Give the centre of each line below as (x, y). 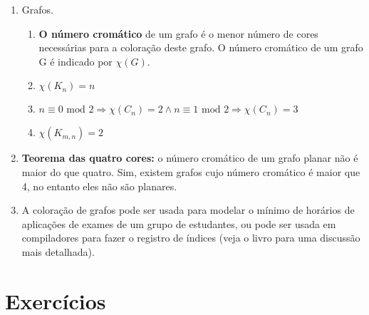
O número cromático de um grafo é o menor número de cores (178, 33)
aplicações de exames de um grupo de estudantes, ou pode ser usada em (179, 223)
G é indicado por (76, 61)
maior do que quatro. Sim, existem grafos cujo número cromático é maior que (191, 171)
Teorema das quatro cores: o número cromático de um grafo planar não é (190, 158)
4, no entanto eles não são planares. (99, 186)
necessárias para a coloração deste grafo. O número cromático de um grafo (201, 47)
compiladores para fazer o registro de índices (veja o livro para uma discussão (191, 238)
